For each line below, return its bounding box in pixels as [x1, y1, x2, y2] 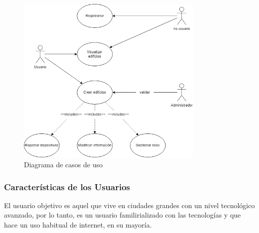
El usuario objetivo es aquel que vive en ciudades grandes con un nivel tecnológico [4, 200, 255, 210]
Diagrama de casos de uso [24, 159, 103, 169]
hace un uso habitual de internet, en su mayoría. [4, 219, 152, 230]
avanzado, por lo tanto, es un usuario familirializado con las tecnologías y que [4, 210, 241, 220]
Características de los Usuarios [4, 180, 130, 193]
